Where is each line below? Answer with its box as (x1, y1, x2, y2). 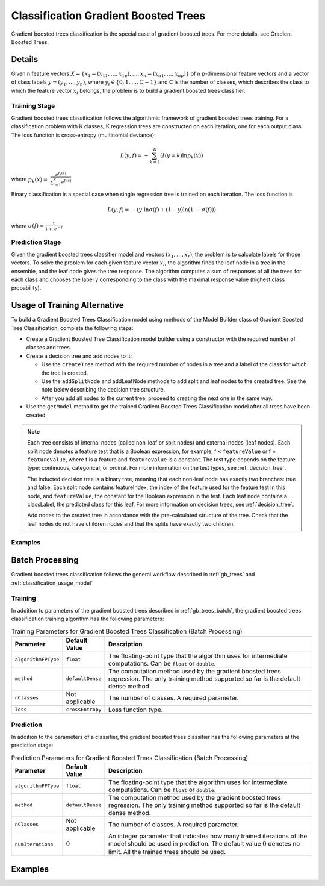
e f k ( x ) (55, 171, 66, 178)
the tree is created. (41, 369, 88, 376)
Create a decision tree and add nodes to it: (26, 352, 132, 360)
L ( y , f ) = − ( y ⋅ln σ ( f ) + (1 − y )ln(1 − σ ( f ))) (107, 207, 217, 213)
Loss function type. (108, 705, 163, 714)
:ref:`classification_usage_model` (11, 579, 93, 587)
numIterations (14, 841, 54, 847)
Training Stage (11, 102, 55, 110)
